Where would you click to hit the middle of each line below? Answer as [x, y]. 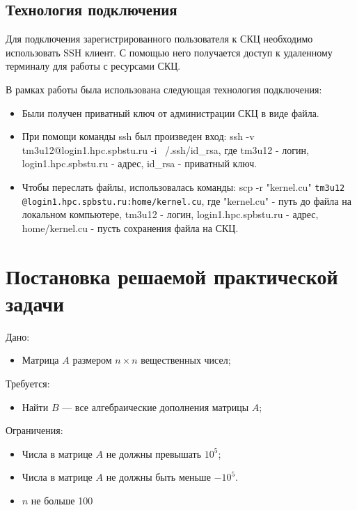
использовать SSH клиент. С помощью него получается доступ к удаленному [169, 52]
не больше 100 [62, 500]
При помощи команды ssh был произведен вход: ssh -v [138, 136]
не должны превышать [154, 453]
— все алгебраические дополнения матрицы [156, 407]
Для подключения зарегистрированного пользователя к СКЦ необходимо [159, 39]
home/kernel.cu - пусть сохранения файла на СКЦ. [130, 227]
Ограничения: [34, 430]
